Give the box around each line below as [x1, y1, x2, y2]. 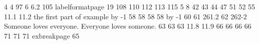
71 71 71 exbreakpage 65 [4, 30, 80, 41]
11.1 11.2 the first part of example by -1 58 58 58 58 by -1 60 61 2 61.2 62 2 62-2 [4, 11, 247, 21]
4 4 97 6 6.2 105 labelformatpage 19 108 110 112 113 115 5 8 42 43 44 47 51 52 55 [4, 1, 255, 11]
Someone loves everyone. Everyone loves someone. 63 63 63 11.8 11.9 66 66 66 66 [4, 21, 251, 31]
